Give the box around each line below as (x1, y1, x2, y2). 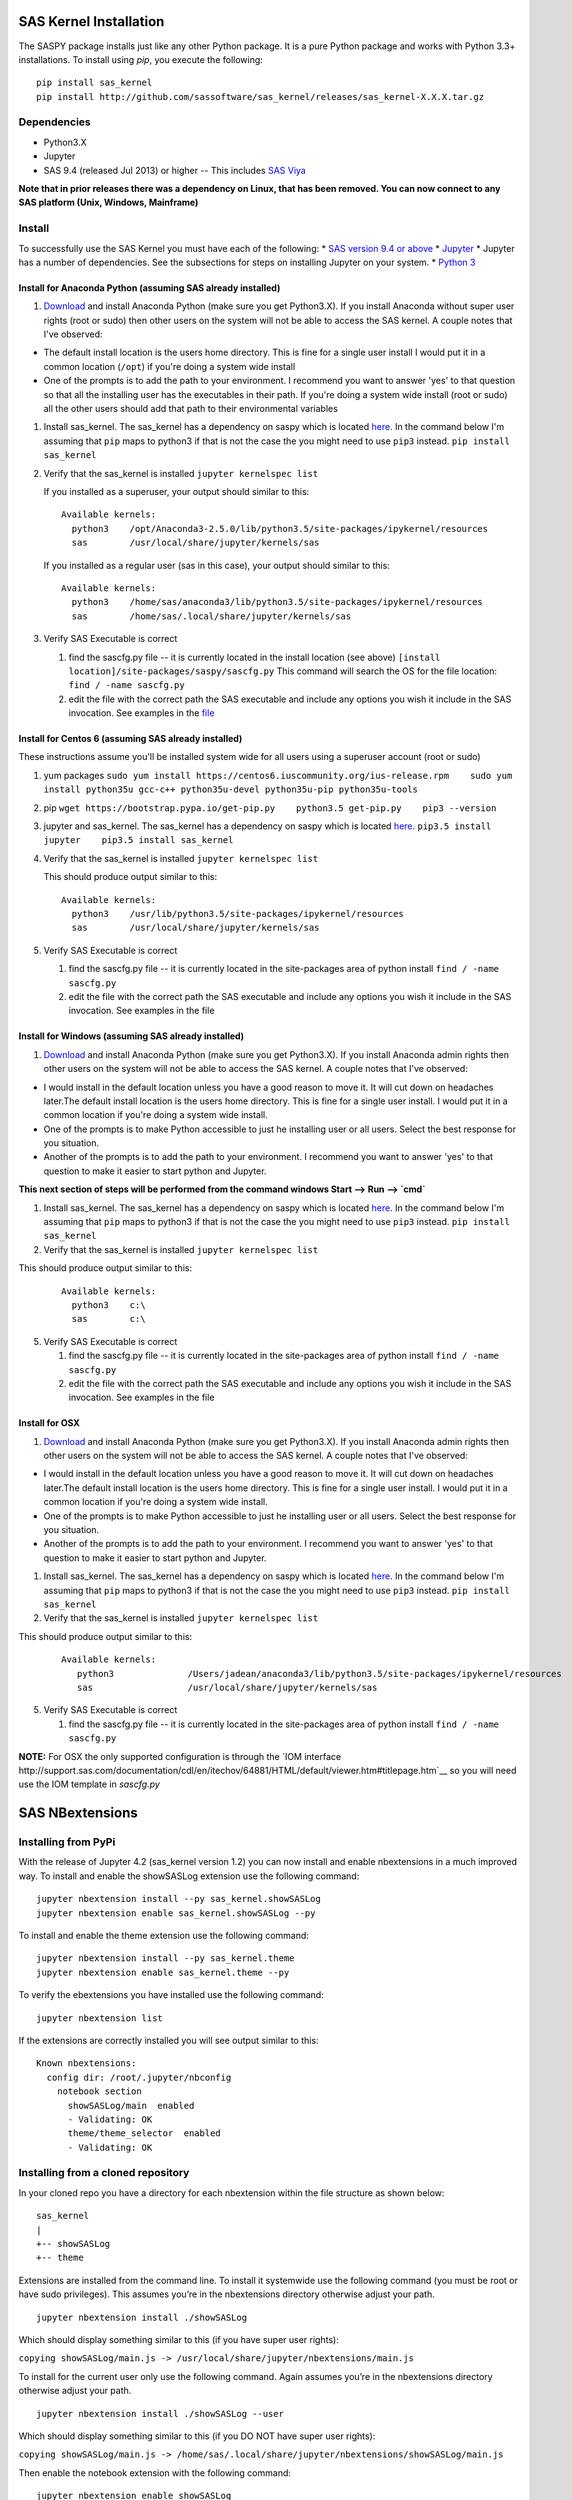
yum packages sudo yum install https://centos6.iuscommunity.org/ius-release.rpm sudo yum (43, 769, 513, 781)
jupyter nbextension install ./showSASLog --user (36, 2408, 285, 2419)
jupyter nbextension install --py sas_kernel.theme (36, 1953, 295, 1964)
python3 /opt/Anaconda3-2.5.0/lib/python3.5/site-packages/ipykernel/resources (71, 523, 489, 534)
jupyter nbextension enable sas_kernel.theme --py (36, 1966, 290, 1978)
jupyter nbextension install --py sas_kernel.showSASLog (36, 1893, 322, 1905)
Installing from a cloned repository (18, 2166, 190, 2180)
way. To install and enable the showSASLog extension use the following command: (18, 1870, 360, 1882)
